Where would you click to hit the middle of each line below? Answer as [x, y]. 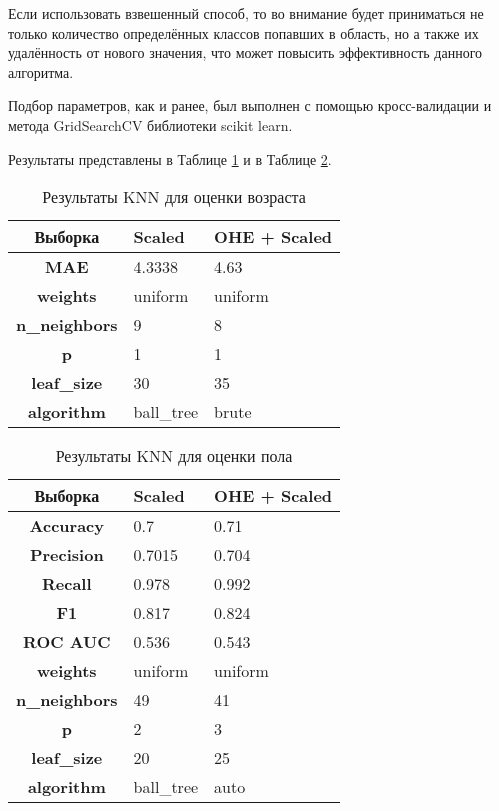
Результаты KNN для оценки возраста [174, 197]
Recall [67, 584]
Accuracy [66, 526]
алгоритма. [41, 71]
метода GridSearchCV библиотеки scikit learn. [150, 124]
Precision [66, 555]
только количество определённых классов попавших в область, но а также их [243, 32]
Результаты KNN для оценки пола [174, 456]
